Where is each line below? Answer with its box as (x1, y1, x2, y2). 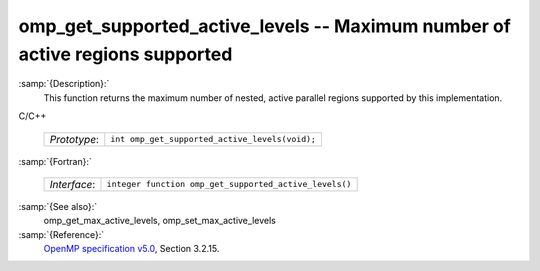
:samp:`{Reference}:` (18, 228, 105, 240)
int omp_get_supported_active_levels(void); (110, 134, 317, 145)
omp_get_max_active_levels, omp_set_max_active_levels (43, 215, 277, 227)
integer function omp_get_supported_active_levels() (106, 179, 352, 190)
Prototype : (49, 132, 100, 146)
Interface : (49, 177, 96, 191)
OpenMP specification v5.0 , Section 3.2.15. (43, 243, 220, 255)
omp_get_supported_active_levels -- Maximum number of (18, 15, 512, 37)
